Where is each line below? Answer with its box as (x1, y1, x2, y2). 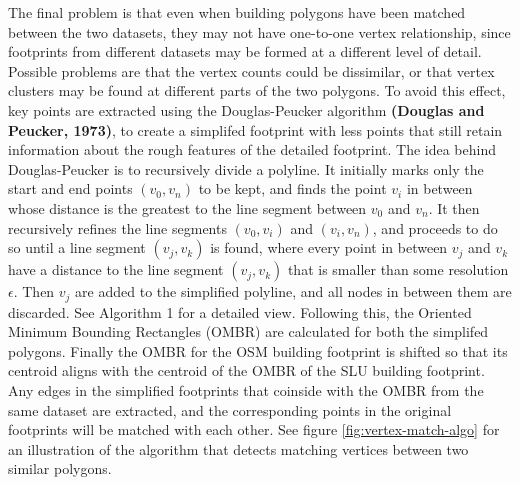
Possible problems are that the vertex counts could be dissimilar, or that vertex (8, 60, 495, 81)
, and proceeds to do (372, 217, 498, 238)
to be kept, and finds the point (198, 178, 387, 199)
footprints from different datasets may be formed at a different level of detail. (8, 41, 482, 62)
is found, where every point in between (210, 237, 448, 258)
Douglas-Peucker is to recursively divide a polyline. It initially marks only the (8, 158, 484, 179)
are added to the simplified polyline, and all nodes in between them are (75, 281, 512, 302)
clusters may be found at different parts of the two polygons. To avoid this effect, (8, 80, 506, 101)
